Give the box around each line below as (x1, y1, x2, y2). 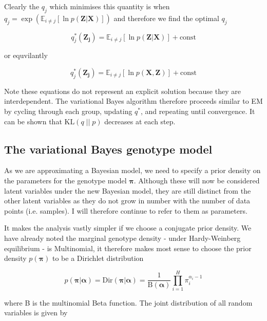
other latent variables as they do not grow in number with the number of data (4, 195, 251, 206)
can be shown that (4, 116, 62, 126)
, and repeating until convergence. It (141, 105, 255, 116)
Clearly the (4, 1, 40, 11)
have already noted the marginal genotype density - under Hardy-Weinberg (4, 232, 241, 243)
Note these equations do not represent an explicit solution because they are (4, 85, 241, 96)
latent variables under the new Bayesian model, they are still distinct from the (4, 185, 251, 196)
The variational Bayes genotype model (4, 141, 213, 157)
